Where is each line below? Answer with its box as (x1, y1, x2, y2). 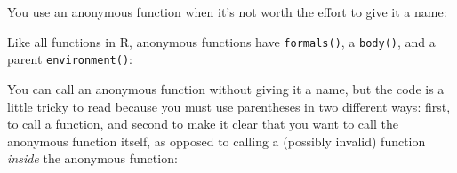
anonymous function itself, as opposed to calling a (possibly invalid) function (7, 131, 426, 150)
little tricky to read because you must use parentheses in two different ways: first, (7, 97, 451, 115)
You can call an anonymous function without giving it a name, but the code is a (7, 79, 445, 98)
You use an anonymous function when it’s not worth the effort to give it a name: (7, 3, 447, 20)
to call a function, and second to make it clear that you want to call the (7, 114, 398, 133)
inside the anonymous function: (7, 149, 178, 168)
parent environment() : (7, 50, 132, 68)
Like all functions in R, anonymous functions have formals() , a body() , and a (7, 32, 436, 51)
